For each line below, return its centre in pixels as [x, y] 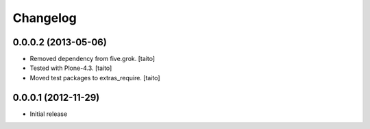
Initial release [49, 114]
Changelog [45, 18]
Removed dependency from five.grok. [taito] [92, 59]
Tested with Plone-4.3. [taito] [71, 68]
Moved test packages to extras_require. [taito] [95, 78]
